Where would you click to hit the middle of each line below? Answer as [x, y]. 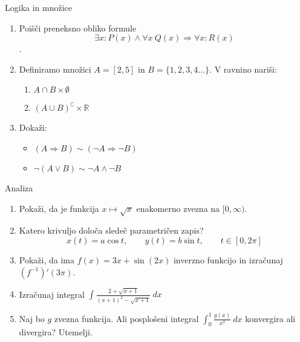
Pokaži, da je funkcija [59, 208]
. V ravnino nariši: [243, 69]
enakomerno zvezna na [178, 208]
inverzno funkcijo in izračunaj [228, 259]
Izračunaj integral [52, 294]
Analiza [19, 187]
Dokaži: [33, 127]
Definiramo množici [55, 69]
